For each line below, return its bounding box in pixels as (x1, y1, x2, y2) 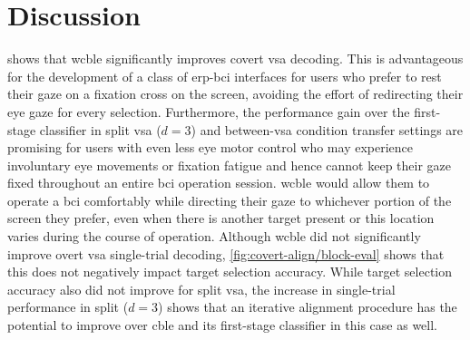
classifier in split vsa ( (39, 120, 162, 139)
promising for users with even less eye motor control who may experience (7, 138, 414, 157)
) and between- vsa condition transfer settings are (191, 120, 464, 139)
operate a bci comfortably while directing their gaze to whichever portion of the (7, 190, 452, 209)
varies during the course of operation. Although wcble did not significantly (7, 227, 421, 246)
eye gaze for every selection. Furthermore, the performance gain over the (7, 102, 410, 121)
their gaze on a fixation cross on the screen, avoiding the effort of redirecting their (7, 84, 464, 103)
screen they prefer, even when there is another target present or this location (7, 209, 435, 228)
